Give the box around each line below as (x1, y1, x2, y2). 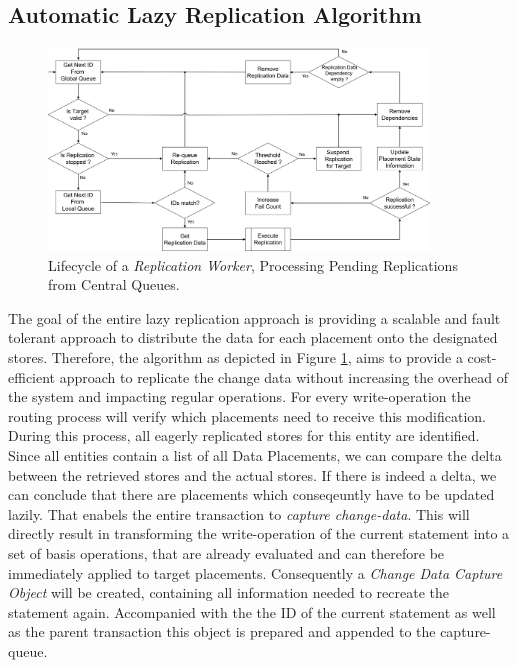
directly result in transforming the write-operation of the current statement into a (8, 523, 510, 544)
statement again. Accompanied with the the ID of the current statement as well (8, 601, 496, 622)
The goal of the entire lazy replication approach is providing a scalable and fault (8, 307, 501, 328)
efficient (8, 366, 56, 387)
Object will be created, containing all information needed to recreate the (8, 582, 449, 603)
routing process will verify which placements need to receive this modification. (8, 405, 487, 426)
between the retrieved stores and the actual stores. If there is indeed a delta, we (8, 464, 497, 485)
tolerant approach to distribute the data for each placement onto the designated (8, 327, 498, 348)
